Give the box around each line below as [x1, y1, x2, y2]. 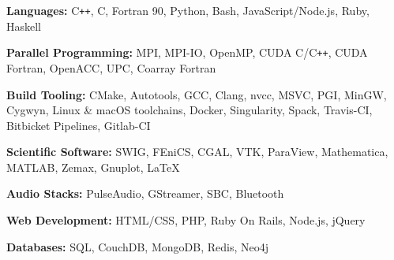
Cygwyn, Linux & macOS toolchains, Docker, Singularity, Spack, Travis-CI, [6, 102, 373, 118]
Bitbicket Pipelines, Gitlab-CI [6, 117, 151, 133]
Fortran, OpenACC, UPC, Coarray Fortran [6, 59, 216, 76]
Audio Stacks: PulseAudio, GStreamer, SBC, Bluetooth [6, 185, 284, 202]
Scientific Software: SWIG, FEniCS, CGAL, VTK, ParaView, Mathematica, [6, 143, 388, 160]
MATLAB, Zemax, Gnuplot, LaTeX [6, 158, 180, 175]
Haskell [6, 17, 42, 34]
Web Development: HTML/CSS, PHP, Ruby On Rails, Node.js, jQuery [6, 212, 366, 228]
